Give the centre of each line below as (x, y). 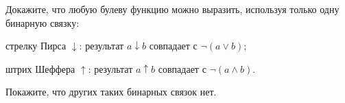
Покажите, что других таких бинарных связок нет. (111, 92)
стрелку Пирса (36, 46)
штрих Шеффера (40, 68)
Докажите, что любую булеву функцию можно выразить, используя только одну (172, 9)
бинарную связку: (43, 22)
